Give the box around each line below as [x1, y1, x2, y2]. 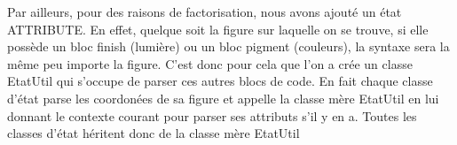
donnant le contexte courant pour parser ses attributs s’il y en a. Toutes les [7, 106, 417, 125]
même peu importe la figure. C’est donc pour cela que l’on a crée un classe [7, 54, 413, 72]
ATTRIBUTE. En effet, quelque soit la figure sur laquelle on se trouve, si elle [7, 19, 429, 38]
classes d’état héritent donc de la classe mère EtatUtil [7, 124, 300, 142]
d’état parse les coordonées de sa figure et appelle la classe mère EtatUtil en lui [7, 88, 439, 107]
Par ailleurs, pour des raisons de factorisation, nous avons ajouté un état [7, 3, 402, 20]
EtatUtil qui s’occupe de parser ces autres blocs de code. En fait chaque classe [7, 72, 433, 90]
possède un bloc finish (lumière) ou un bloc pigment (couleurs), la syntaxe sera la [7, 37, 450, 56]
